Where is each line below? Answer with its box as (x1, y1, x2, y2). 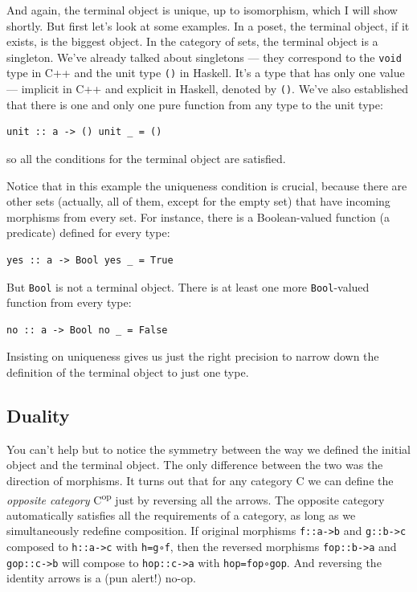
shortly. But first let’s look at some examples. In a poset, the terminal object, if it (6, 17, 410, 34)
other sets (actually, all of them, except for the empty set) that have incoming (6, 193, 390, 210)
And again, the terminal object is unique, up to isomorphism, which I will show (6, 2, 398, 18)
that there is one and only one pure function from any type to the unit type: (6, 96, 383, 112)
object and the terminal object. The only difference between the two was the (6, 456, 383, 473)
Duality (6, 402, 70, 427)
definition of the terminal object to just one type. (6, 363, 249, 380)
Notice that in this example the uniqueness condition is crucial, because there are (6, 177, 407, 194)
